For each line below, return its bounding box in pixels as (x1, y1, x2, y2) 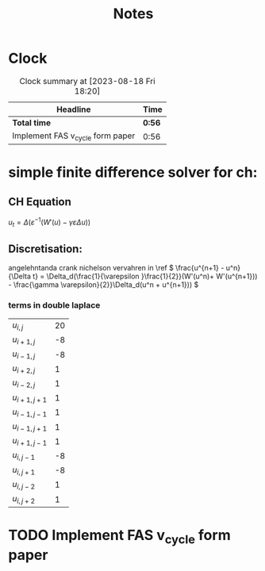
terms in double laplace (8, 300, 101, 311)
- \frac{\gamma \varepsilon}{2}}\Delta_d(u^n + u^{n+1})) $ (8, 280, 199, 289)
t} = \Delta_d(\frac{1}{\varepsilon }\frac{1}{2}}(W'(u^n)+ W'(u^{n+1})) (33, 271, 258, 282)
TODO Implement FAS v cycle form (8, 527, 232, 547)
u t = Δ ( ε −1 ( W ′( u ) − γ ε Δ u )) (8, 216, 91, 228)
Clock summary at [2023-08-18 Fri (19, 75, 156, 86)
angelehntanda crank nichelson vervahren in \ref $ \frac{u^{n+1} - (8, 263, 225, 273)
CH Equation (8, 195, 71, 209)
